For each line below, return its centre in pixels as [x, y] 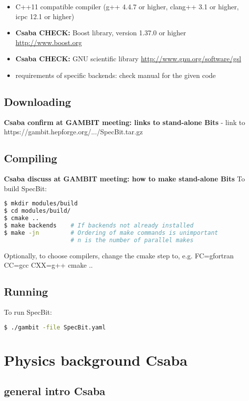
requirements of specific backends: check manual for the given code [116, 75]
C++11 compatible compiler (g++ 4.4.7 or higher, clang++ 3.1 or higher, [127, 6]
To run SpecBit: [28, 312]
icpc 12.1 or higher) [45, 16]
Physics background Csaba [96, 360]
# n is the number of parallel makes [132, 240]
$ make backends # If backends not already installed [99, 225]
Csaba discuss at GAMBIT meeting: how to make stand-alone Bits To [124, 179]
